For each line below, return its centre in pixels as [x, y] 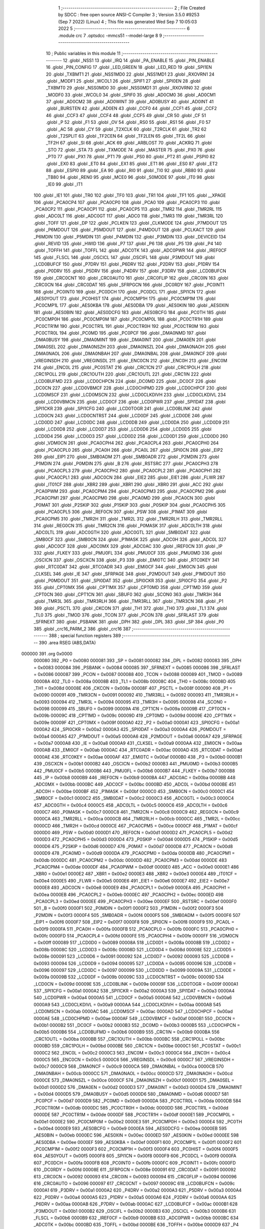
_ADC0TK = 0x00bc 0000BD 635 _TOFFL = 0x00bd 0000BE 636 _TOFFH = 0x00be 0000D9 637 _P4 [136, 1225]
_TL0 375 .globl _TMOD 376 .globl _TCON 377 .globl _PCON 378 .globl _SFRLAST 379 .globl [126, 615]
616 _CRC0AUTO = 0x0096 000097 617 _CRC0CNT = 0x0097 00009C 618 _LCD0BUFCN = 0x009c [134, 1184]
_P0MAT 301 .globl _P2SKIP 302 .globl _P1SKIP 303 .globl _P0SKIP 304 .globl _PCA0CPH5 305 [130, 505]
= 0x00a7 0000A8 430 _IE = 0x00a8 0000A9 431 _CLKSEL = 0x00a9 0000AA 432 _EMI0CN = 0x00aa [138, 743]
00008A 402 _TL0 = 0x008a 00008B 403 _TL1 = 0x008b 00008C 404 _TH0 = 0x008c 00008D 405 [134, 681]
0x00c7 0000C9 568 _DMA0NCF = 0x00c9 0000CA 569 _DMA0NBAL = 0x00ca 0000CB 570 [129, 1066]
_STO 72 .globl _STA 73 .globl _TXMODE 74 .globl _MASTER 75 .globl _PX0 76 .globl [131, 149]
